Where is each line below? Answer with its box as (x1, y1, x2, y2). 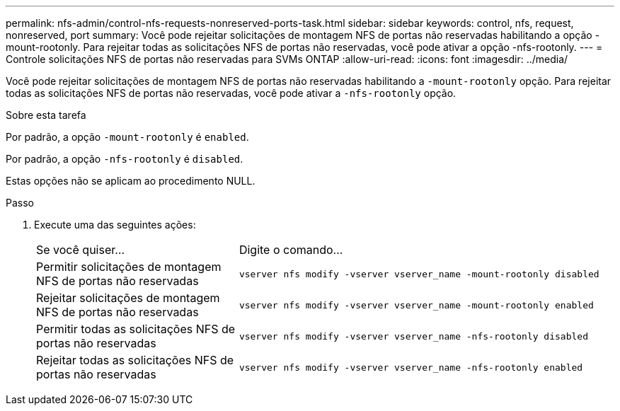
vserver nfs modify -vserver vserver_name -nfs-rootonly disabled (239, 330, 588, 342)
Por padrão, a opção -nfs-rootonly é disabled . (6, 153, 243, 165)
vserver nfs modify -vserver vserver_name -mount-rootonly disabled (239, 268, 599, 279)
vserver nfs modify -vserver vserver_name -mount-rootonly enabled (239, 299, 594, 311)
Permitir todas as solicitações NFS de (36, 322, 236, 336)
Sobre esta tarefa (6, 109, 86, 121)
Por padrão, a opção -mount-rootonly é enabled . (6, 131, 249, 143)
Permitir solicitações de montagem (36, 260, 222, 274)
